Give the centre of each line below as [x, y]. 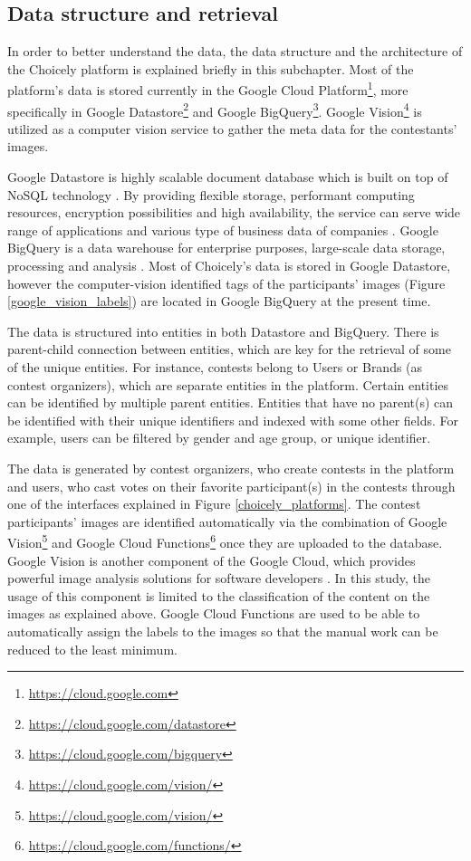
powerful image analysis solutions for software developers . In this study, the [219, 578]
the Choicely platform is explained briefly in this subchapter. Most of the [211, 68]
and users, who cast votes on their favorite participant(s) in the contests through [231, 486]
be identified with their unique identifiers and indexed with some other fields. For [233, 420]
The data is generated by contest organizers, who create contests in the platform [231, 468]
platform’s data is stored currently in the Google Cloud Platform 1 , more [208, 89]
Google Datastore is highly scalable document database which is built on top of [228, 177]
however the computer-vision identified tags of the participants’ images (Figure [226, 283]
